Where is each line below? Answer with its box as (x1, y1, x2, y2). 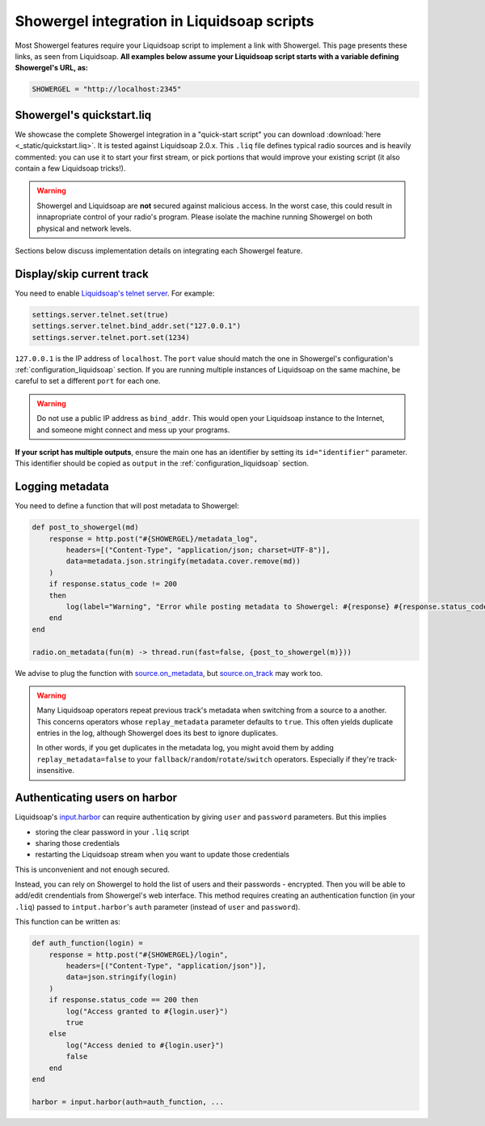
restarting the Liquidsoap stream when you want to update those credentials (35, 850, 290, 860)
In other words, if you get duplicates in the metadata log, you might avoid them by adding (36, 743, 335, 753)
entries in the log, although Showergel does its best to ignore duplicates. (36, 729, 278, 738)
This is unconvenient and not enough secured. (15, 865, 170, 874)
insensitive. (36, 766, 75, 775)
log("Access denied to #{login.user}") (65, 1040, 224, 1050)
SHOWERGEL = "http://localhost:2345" (32, 85, 182, 94)
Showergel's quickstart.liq (15, 108, 152, 121)
